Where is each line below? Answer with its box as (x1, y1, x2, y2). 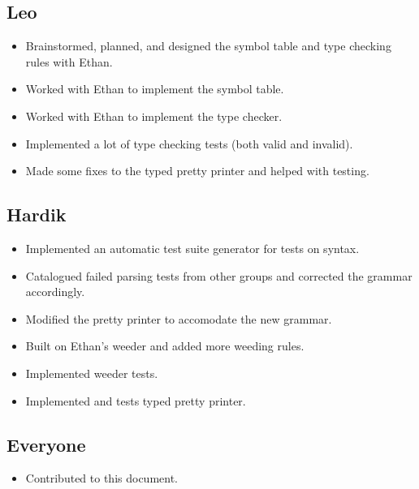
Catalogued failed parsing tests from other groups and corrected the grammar (25, 267, 413, 284)
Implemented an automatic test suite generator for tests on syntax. (25, 239, 360, 256)
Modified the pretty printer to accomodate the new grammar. (25, 310, 332, 327)
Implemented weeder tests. (25, 364, 158, 381)
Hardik (6, 202, 67, 227)
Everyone (6, 431, 86, 457)
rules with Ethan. (25, 53, 113, 70)
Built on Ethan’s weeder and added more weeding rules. (25, 337, 305, 354)
